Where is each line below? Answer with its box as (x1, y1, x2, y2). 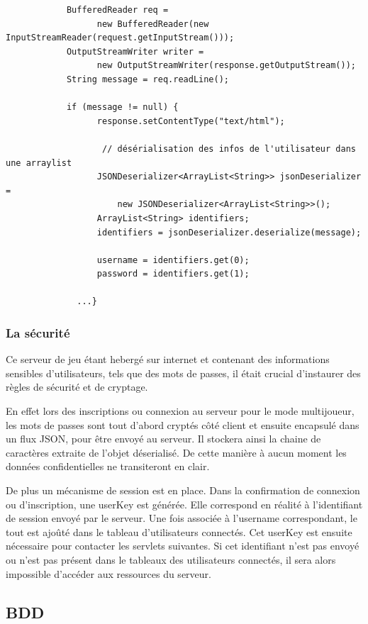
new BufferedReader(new (96, 18, 209, 29)
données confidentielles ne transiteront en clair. (6, 459, 210, 474)
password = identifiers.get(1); (96, 269, 250, 279)
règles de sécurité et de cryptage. (6, 379, 148, 394)
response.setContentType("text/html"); (96, 116, 285, 126)
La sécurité (6, 323, 70, 341)
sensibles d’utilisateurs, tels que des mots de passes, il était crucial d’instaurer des (6, 365, 361, 380)
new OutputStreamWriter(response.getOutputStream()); (96, 60, 356, 71)
